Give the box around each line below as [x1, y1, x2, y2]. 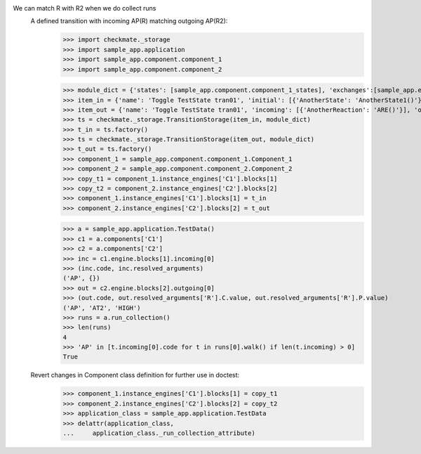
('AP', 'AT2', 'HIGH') [62, 304, 141, 312]
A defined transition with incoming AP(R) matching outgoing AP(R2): [30, 17, 228, 25]
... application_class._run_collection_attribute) [62, 429, 255, 437]
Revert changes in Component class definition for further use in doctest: [30, 371, 240, 380]
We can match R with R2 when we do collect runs [13, 4, 156, 12]
